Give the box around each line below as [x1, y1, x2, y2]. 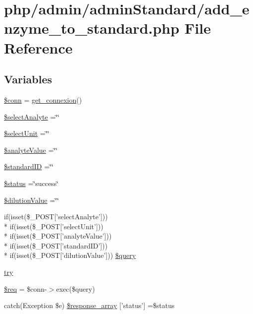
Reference [4, 37, 73, 58]
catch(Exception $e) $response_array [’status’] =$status [4, 300, 175, 311]
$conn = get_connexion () [4, 94, 82, 105]
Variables [4, 71, 52, 87]
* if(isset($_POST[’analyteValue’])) [4, 231, 112, 241]
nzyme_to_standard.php [4, 18, 180, 38]
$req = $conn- [4, 283, 47, 294]
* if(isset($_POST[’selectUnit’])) [4, 221, 103, 231]
